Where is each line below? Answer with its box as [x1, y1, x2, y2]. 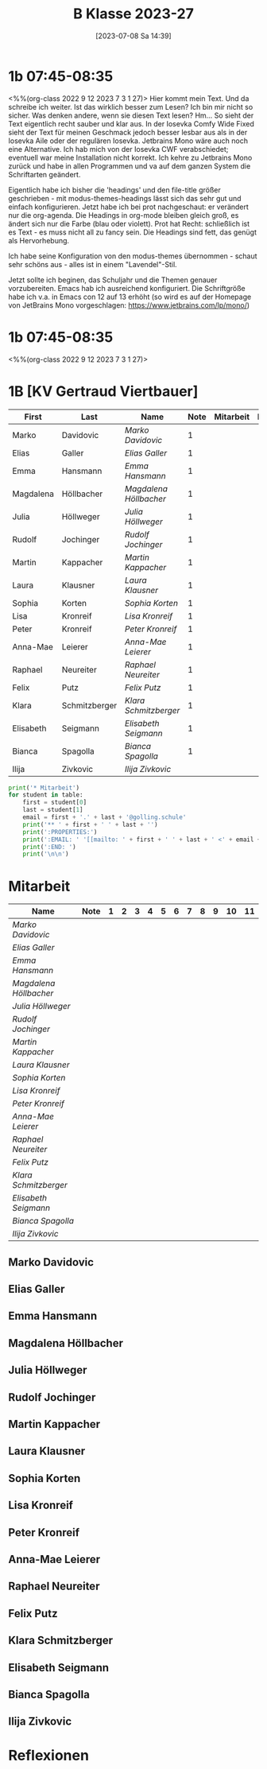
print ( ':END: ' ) [22, 843, 77, 851]
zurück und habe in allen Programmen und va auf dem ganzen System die [8, 161, 251, 171]
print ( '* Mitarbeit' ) [8, 784, 80, 792]
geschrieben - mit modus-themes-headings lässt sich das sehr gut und [8, 193, 242, 203]
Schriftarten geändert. [8, 169, 81, 179]
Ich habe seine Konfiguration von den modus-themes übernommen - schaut [8, 251, 257, 261]
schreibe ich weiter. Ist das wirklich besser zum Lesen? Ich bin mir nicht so [8, 102, 253, 111]
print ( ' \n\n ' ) [22, 850, 69, 859]
